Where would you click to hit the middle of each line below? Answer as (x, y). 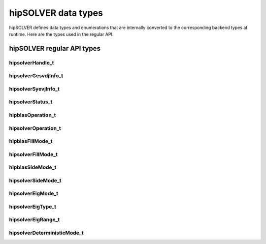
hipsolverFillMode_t (33, 154)
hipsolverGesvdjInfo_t (36, 76)
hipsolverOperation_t (35, 128)
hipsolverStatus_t (31, 102)
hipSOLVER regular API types (55, 48)
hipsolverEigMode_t (34, 193)
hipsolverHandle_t (32, 62)
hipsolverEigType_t (33, 207)
